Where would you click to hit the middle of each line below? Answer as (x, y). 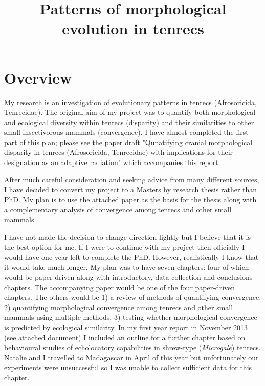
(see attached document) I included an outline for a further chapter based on (125, 337)
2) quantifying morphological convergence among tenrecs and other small (119, 307)
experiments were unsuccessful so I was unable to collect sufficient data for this (128, 367)
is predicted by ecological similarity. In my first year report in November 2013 (126, 327)
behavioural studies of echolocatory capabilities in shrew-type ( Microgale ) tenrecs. (132, 347)
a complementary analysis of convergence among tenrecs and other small (118, 209)
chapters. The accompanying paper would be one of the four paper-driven (120, 287)
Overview (38, 77)
